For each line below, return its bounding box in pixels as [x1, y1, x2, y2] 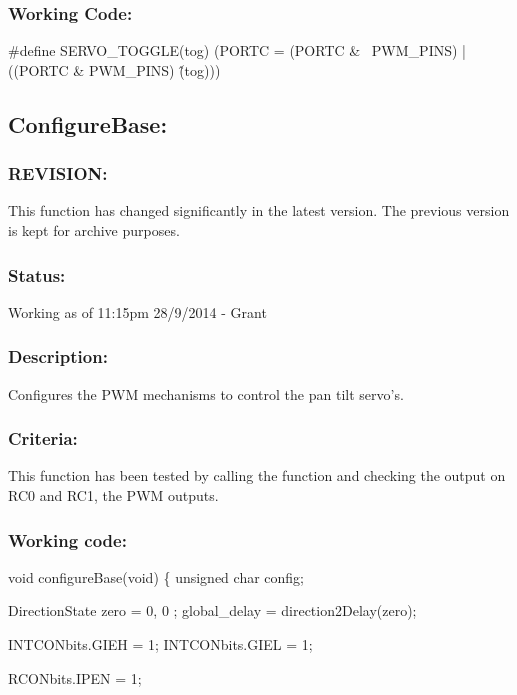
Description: [8, 344, 108, 369]
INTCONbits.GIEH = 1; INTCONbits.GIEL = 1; [8, 634, 313, 655]
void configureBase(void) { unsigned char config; [8, 566, 305, 587]
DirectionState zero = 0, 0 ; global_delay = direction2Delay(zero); [8, 600, 417, 621]
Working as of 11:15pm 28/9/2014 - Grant [8, 301, 267, 322]
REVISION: [8, 161, 108, 186]
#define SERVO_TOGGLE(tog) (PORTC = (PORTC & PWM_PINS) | [8, 40, 466, 61]
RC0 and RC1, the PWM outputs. [8, 485, 219, 506]
